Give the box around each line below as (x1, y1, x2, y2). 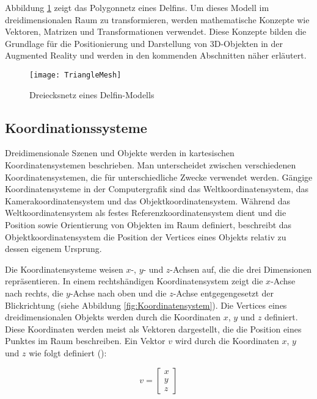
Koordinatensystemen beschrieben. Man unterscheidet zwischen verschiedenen (5, 159, 296, 171)
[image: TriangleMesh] (29, 70, 122, 79)
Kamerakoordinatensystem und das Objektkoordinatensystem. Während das (5, 194, 290, 207)
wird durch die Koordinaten (175, 334, 279, 347)
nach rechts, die (5, 286, 64, 299)
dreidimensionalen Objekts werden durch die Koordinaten (5, 311, 221, 323)
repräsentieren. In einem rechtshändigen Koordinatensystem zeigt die (5, 275, 263, 287)
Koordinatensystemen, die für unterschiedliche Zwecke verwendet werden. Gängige (5, 170, 313, 183)
